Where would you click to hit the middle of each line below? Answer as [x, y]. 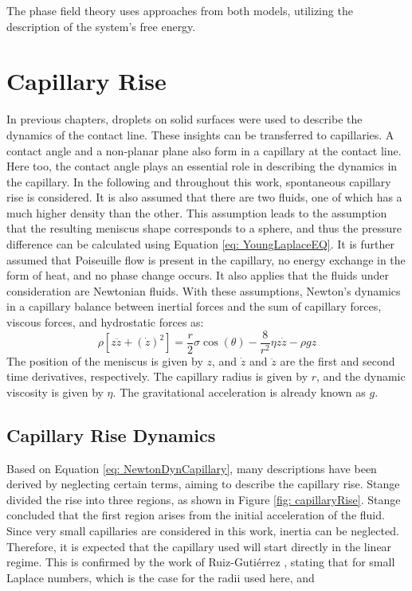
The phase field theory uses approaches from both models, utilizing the [180, 10]
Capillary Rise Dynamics [111, 434]
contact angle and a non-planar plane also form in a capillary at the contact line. [204, 150]
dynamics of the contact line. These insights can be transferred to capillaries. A [200, 134]
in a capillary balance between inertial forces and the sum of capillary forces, [194, 306]
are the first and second [337, 360]
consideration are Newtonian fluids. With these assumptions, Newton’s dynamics [204, 290]
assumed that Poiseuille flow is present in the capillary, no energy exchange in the [206, 259]
